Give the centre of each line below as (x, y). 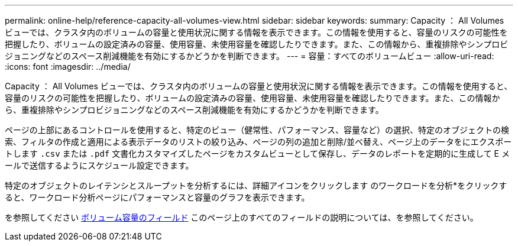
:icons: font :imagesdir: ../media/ (68, 67)
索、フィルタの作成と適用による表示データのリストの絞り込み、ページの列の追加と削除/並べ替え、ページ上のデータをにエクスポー (258, 142)
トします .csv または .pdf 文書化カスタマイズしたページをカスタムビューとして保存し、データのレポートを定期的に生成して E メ (257, 153)
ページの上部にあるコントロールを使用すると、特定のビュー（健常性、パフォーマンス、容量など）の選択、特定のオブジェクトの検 (257, 130)
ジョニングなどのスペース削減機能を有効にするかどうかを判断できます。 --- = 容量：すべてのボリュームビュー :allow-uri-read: (250, 56)
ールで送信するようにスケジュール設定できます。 (99, 165)
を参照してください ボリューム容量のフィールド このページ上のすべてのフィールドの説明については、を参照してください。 (242, 217)
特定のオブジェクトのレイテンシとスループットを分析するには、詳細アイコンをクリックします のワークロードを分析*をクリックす (256, 185)
